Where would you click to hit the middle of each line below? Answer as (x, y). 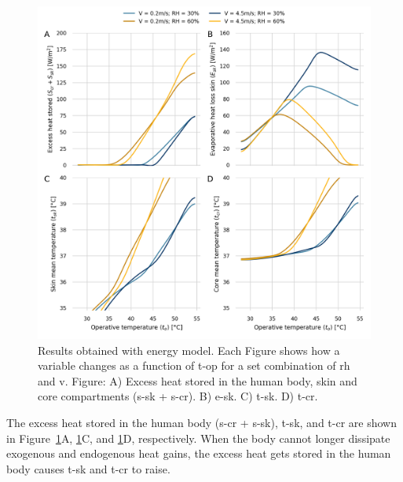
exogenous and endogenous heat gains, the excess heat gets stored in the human (199, 453)
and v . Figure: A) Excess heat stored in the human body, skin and (198, 380)
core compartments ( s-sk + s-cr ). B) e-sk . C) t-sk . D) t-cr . (178, 396)
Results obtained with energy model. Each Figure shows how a (189, 350)
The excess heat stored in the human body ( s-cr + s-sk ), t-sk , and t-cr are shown (201, 422)
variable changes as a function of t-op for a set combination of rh (194, 365)
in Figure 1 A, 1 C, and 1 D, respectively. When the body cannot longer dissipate (198, 438)
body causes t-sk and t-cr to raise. (88, 468)
